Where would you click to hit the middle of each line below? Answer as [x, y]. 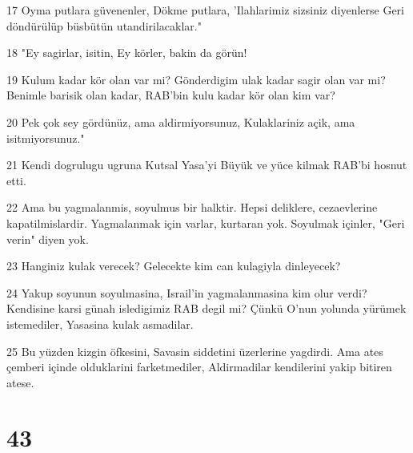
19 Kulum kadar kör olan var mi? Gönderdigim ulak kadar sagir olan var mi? [196, 79]
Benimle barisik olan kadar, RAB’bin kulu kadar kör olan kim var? [171, 95]
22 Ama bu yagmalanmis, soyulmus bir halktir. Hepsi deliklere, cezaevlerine [192, 207]
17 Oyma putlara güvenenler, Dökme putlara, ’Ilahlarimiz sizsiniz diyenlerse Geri [205, 10]
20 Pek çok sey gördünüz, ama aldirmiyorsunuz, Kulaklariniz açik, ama [181, 121]
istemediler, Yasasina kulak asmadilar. [100, 324]
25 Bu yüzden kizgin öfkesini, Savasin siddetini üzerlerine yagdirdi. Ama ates [195, 351]
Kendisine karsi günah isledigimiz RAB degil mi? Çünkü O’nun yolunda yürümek [206, 308]
